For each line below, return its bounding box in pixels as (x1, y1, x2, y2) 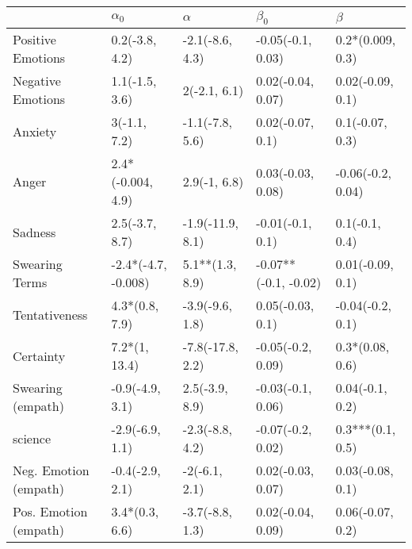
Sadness (13, 222, 56, 241)
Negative (13, 71, 61, 90)
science (13, 428, 51, 447)
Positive (13, 30, 56, 49)
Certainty (13, 346, 66, 365)
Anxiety (13, 121, 57, 140)
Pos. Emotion (13, 502, 88, 521)
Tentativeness (13, 305, 88, 324)
